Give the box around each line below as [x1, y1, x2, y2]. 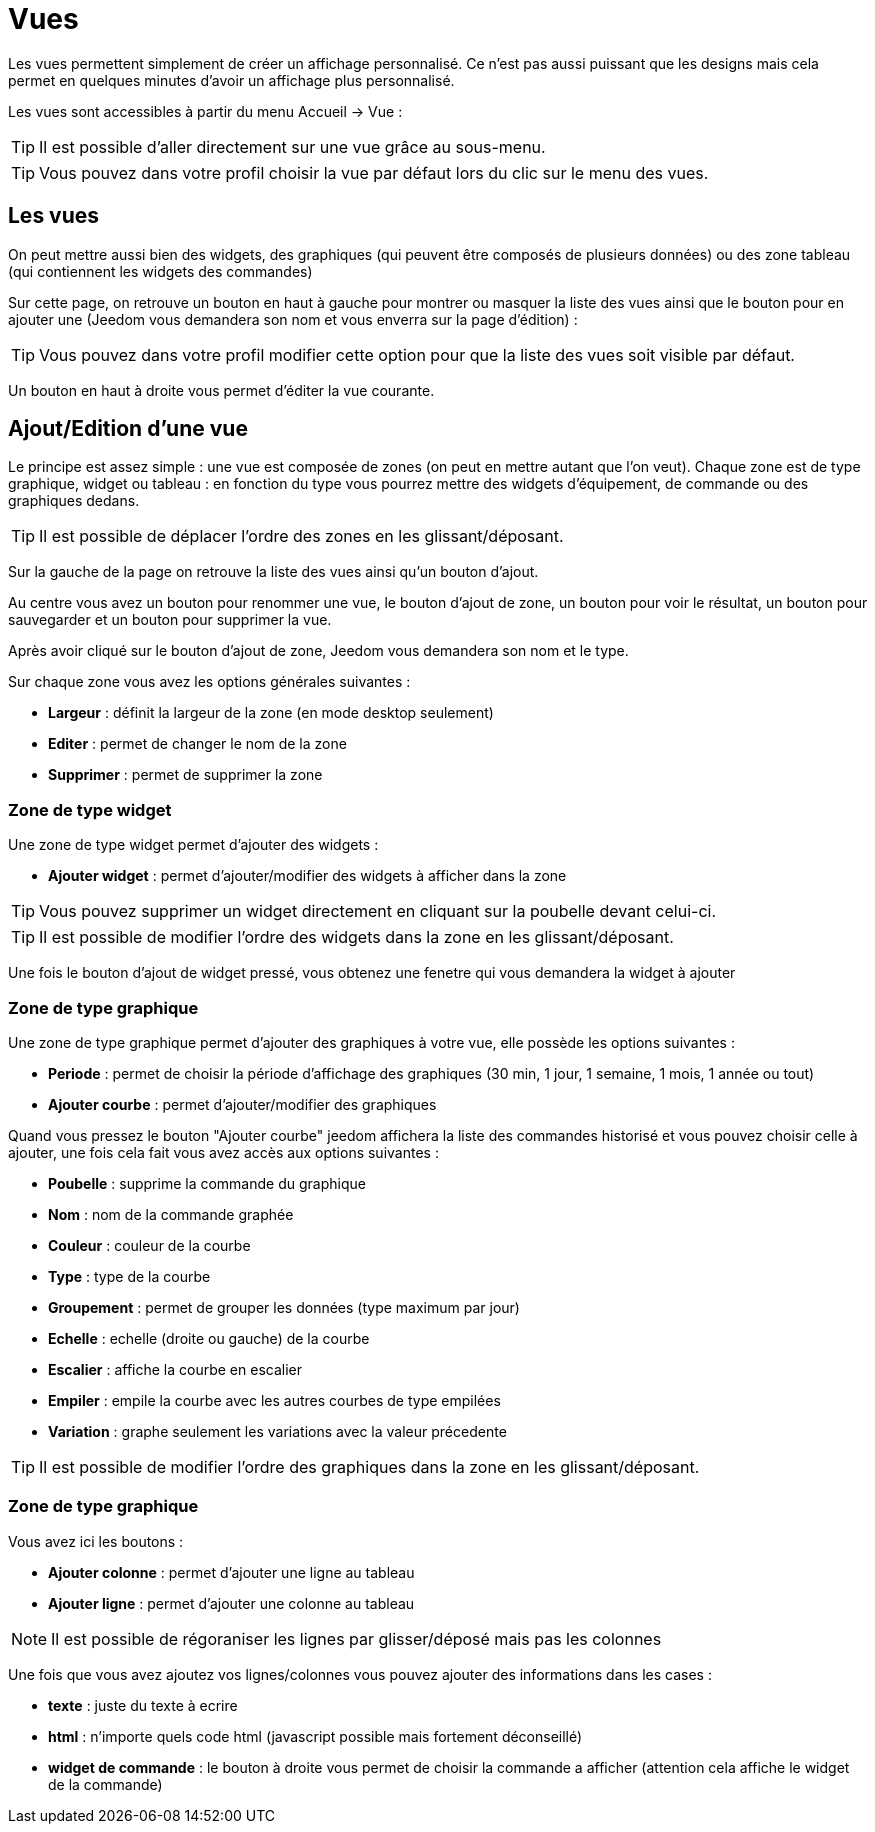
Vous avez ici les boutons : [8, 1532, 184, 1550]
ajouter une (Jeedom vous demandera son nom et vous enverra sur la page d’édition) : [8, 310, 578, 328]
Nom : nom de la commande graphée [48, 1205, 294, 1223]
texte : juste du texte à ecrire [48, 1696, 238, 1714]
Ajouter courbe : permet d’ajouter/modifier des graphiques [48, 1095, 437, 1113]
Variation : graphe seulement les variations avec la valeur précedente [48, 1422, 507, 1440]
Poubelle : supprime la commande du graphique [48, 1174, 366, 1192]
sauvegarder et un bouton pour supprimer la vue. [8, 611, 332, 629]
